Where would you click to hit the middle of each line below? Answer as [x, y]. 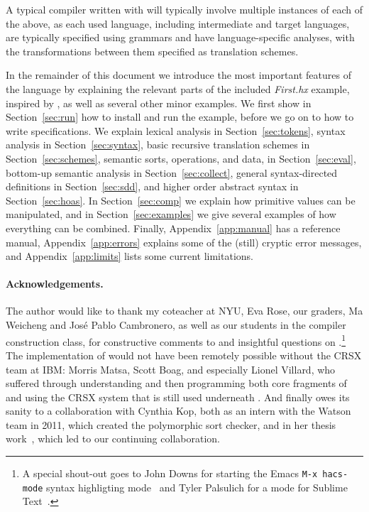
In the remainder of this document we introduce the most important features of [178, 75]
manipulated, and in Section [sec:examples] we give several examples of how [171, 214]
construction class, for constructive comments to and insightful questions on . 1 [176, 340]
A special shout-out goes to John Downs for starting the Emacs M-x [170, 473]
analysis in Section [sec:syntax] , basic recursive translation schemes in [158, 145]
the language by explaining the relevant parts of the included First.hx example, [178, 88]
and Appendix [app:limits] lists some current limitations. [130, 256]
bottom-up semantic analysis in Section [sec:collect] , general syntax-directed [172, 172]
